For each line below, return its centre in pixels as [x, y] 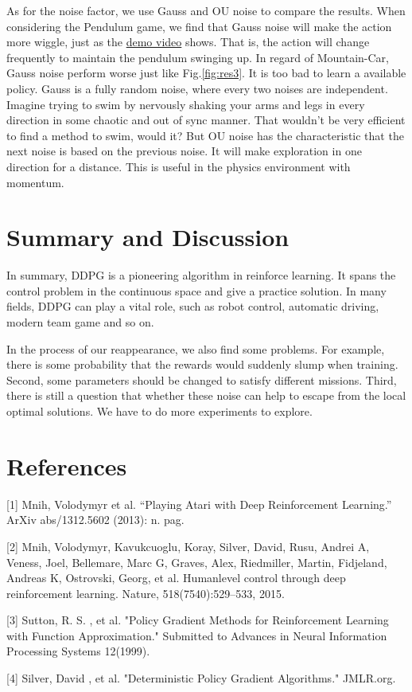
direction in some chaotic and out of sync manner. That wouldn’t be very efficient [206, 120]
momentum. [35, 182]
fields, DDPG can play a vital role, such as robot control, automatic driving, [193, 306]
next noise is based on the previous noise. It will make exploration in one [184, 151]
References [67, 465]
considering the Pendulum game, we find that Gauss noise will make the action [199, 26]
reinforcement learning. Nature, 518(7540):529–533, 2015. [146, 593]
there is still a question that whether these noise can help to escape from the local [206, 395]
